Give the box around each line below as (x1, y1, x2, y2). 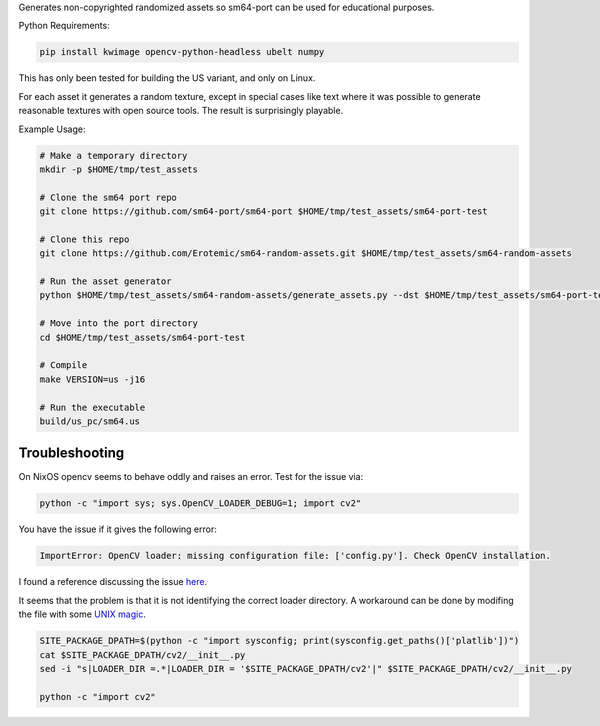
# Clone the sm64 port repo (39, 191, 177, 203)
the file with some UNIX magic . (18, 608, 147, 620)
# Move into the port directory (39, 318, 199, 329)
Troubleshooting (18, 445, 125, 462)
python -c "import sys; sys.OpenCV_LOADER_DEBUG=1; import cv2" (39, 498, 362, 509)
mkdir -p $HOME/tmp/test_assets (39, 163, 199, 175)
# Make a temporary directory (39, 150, 188, 161)
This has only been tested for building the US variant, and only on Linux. (18, 72, 316, 84)
